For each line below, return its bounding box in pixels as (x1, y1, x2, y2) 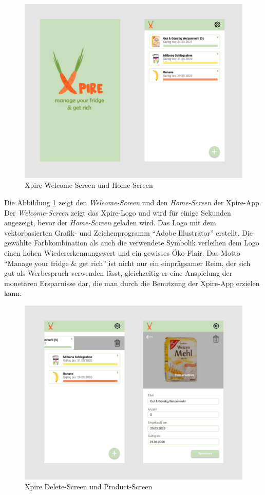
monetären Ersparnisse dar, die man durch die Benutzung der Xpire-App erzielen (4, 277, 260, 288)
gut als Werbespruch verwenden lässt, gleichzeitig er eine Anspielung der (4, 268, 233, 278)
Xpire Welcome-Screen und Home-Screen (25, 180, 153, 190)
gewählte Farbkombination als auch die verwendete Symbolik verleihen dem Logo (4, 237, 259, 248)
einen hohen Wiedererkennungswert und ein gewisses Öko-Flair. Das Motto (4, 247, 240, 258)
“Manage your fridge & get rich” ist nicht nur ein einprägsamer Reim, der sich (4, 257, 251, 268)
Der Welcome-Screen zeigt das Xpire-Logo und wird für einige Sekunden (4, 207, 231, 218)
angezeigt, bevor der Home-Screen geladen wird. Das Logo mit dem (4, 217, 216, 228)
